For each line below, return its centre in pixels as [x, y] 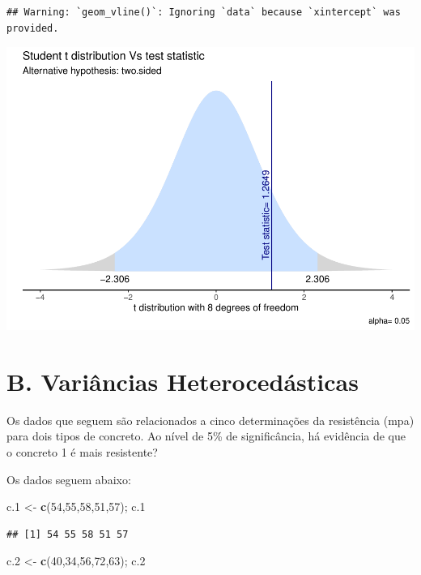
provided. [33, 28]
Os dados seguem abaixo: [69, 479]
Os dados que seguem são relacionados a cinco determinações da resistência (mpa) [210, 420]
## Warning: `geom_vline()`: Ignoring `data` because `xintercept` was [204, 12]
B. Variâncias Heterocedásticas [183, 381]
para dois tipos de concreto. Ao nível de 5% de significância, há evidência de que [206, 436]
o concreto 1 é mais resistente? [82, 452]
